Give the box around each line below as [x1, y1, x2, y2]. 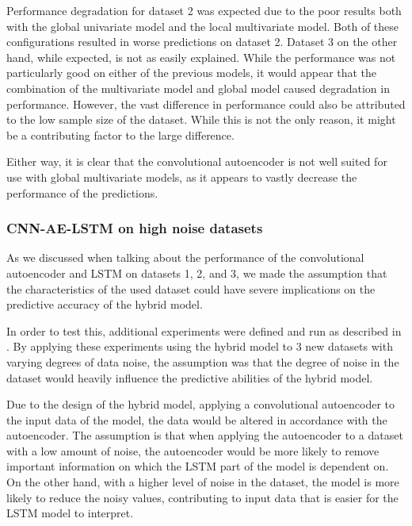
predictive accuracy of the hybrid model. [6, 296, 203, 313]
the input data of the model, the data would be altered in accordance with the [6, 411, 387, 428]
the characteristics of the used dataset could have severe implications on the [6, 280, 376, 297]
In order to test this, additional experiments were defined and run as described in [6, 322, 402, 339]
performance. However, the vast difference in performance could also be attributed [6, 95, 406, 112]
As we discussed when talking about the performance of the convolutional [6, 249, 364, 266]
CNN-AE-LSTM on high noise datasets [6, 218, 263, 238]
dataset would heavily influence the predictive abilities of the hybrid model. [6, 369, 373, 386]
